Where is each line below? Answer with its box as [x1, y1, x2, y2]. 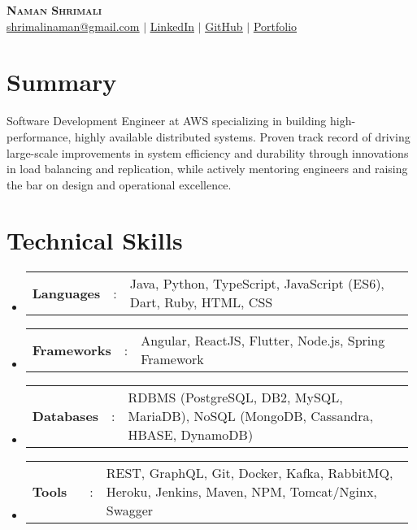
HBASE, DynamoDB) [128, 425, 254, 445]
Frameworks [32, 340, 111, 359]
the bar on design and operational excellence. [7, 176, 232, 193]
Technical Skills [7, 224, 183, 257]
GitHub [205, 17, 243, 34]
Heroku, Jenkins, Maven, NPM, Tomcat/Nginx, [106, 482, 377, 502]
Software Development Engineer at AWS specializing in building [7, 112, 327, 129]
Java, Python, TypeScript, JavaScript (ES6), [129, 274, 384, 293]
